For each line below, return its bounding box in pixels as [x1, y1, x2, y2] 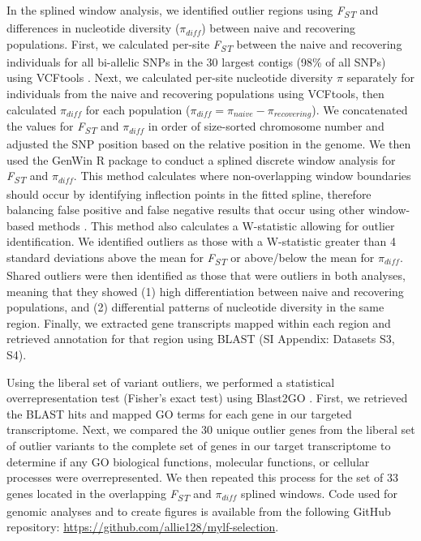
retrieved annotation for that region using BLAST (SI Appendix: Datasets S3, [6, 330, 395, 347]
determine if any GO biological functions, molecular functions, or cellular [6, 453, 370, 470]
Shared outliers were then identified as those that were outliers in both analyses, [6, 267, 406, 284]
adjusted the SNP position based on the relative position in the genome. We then [6, 135, 411, 152]
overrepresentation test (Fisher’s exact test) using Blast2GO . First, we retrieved [6, 389, 408, 406]
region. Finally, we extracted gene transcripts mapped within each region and [6, 314, 391, 331]
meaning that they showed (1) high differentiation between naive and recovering [6, 282, 404, 299]
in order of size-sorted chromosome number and [148, 118, 384, 135]
